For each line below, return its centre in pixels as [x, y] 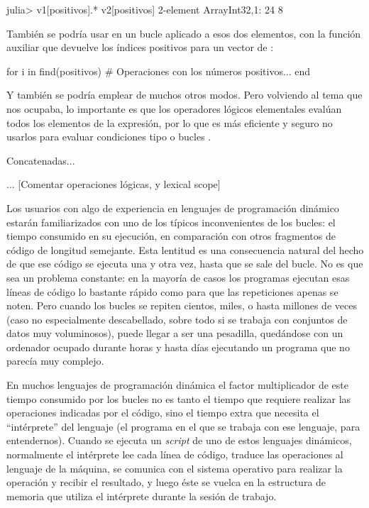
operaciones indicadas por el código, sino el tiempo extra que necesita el [163, 413]
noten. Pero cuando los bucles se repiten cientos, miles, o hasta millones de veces [182, 305]
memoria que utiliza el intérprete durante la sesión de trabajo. [142, 496]
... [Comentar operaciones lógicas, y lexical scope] [114, 184]
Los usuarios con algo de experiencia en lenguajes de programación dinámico [173, 208]
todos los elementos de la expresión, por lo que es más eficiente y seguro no [170, 122]
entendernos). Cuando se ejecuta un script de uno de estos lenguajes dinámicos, [179, 440]
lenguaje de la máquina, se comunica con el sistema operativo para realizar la [175, 468]
